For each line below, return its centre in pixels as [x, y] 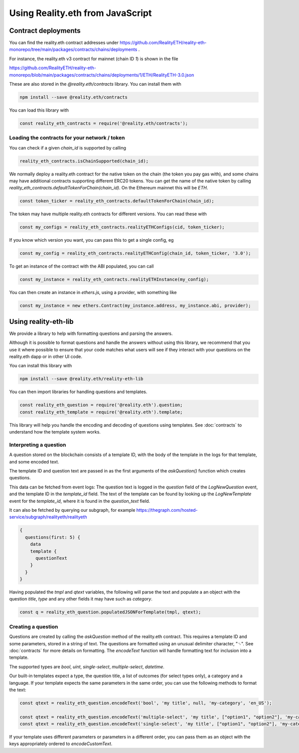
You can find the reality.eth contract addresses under [64, 43]
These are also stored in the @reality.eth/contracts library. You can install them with [95, 84]
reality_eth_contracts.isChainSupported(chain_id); [84, 161]
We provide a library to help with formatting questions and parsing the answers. [91, 333]
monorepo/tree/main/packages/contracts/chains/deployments [73, 49]
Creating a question [34, 626]
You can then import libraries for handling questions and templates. [78, 392]
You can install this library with [41, 366]
